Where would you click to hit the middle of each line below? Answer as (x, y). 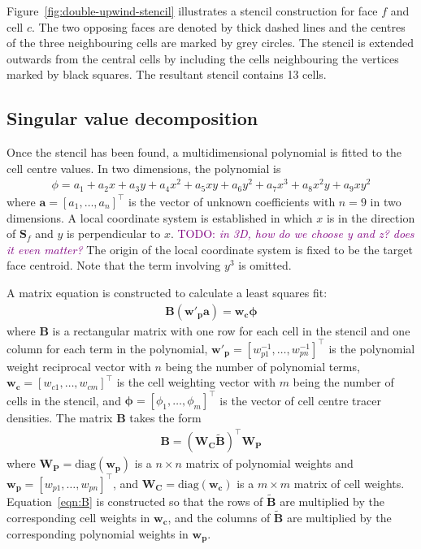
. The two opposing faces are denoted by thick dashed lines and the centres (218, 26)
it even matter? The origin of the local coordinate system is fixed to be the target (210, 249)
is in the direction (371, 217)
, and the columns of (219, 517)
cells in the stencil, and (64, 400)
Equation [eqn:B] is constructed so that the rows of (135, 501)
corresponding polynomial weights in (98, 533)
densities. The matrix (60, 418)
